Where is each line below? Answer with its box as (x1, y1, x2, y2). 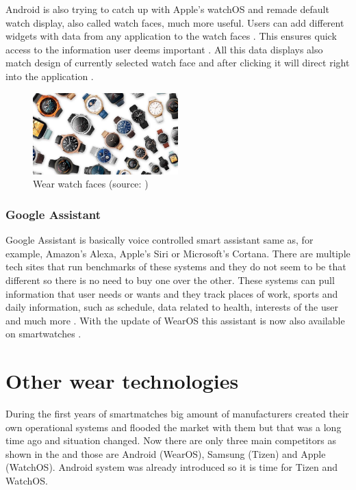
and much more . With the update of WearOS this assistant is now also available (5, 313, 345, 327)
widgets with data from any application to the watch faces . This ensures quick (5, 29, 337, 43)
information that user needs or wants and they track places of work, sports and (5, 286, 338, 300)
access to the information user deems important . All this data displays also (5, 42, 323, 56)
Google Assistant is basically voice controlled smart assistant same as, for (5, 233, 314, 247)
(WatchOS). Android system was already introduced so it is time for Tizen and (5, 460, 338, 474)
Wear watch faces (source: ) (33, 177, 149, 191)
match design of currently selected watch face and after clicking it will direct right (5, 55, 350, 70)
